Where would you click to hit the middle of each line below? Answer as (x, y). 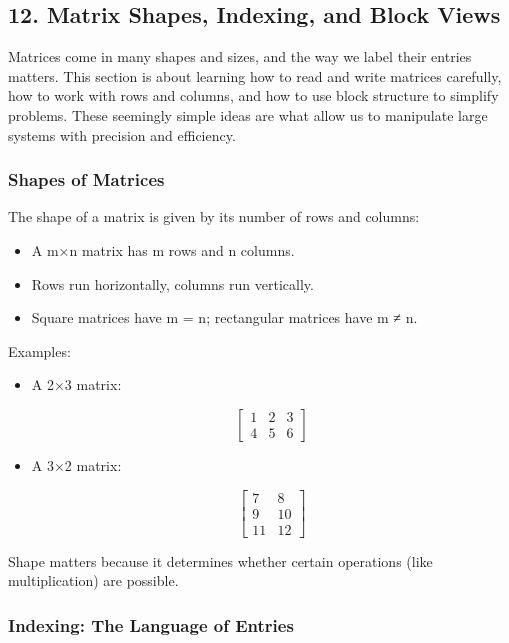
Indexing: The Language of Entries (151, 624)
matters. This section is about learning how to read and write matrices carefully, (255, 75)
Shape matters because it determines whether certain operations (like (220, 560)
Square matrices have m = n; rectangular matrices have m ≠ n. (224, 317)
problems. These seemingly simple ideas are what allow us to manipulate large (248, 114)
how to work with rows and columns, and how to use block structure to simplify (253, 95)
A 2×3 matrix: (76, 384)
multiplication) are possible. (93, 580)
